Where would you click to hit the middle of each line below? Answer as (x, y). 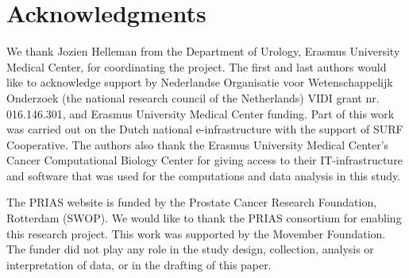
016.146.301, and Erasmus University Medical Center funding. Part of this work (201, 113)
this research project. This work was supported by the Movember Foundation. (196, 233)
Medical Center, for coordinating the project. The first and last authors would (197, 66)
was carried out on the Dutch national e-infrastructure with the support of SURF (205, 129)
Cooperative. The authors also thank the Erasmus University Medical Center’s (198, 144)
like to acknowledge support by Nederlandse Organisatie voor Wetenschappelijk (200, 82)
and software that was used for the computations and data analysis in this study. (204, 175)
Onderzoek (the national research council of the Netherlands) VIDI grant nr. (193, 97)
